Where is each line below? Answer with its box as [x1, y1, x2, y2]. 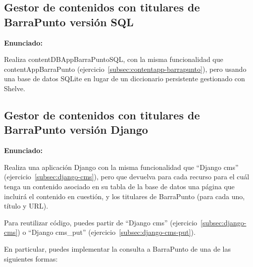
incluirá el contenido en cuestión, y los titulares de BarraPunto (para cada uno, [4, 191, 245, 201]
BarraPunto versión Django [4, 122, 148, 137]
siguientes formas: [4, 253, 58, 264]
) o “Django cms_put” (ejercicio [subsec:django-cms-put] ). [17, 227, 196, 237]
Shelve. [4, 83, 25, 93]
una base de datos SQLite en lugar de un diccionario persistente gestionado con [4, 73, 245, 84]
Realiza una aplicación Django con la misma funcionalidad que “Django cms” [4, 161, 239, 172]
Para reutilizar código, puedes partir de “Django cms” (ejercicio [4, 217, 198, 227]
